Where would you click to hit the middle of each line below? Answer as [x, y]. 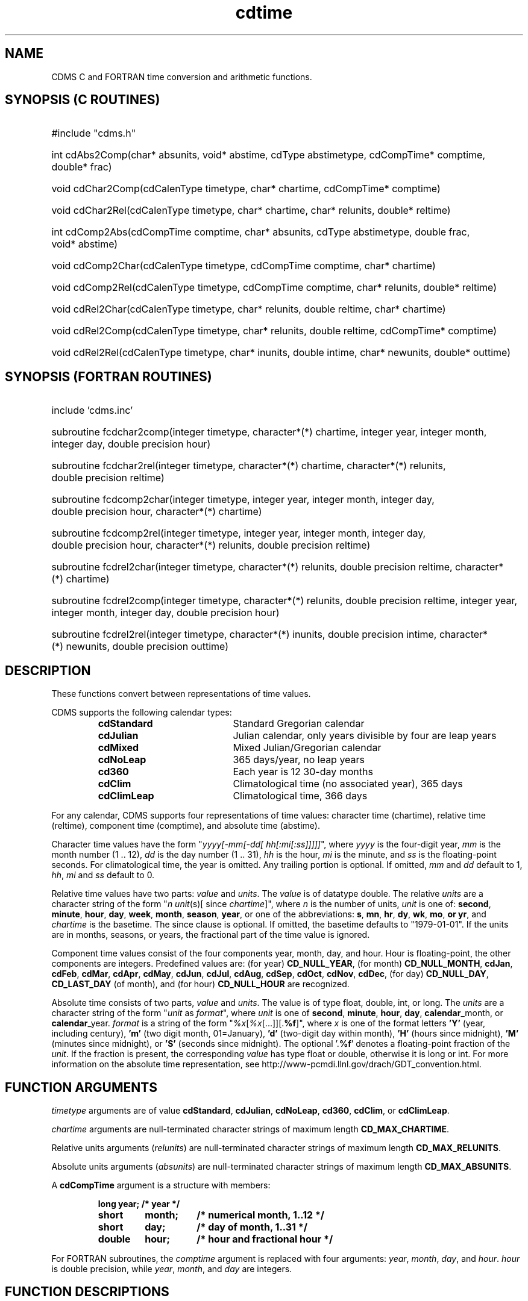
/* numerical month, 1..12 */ [261, 1215]
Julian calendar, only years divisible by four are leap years [365, 736]
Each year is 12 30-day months [303, 772]
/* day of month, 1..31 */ [252, 1227]
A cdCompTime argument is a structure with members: [161, 1185]
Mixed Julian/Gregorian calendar [307, 748]
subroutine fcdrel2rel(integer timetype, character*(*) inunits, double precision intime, [244, 635]
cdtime [264, 13]
